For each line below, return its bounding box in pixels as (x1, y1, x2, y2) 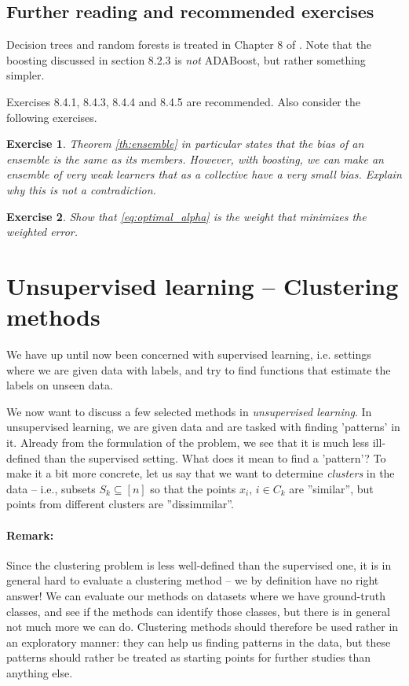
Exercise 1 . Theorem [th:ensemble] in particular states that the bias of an (6, 135, 364, 152)
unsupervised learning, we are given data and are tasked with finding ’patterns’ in (6, 419, 400, 435)
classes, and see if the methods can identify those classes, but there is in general (6, 603, 390, 619)
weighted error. (6, 223, 79, 240)
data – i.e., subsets (6, 480, 96, 496)
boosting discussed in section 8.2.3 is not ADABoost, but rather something (6, 51, 366, 68)
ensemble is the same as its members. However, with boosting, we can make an (6, 150, 384, 167)
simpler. (6, 67, 45, 83)
